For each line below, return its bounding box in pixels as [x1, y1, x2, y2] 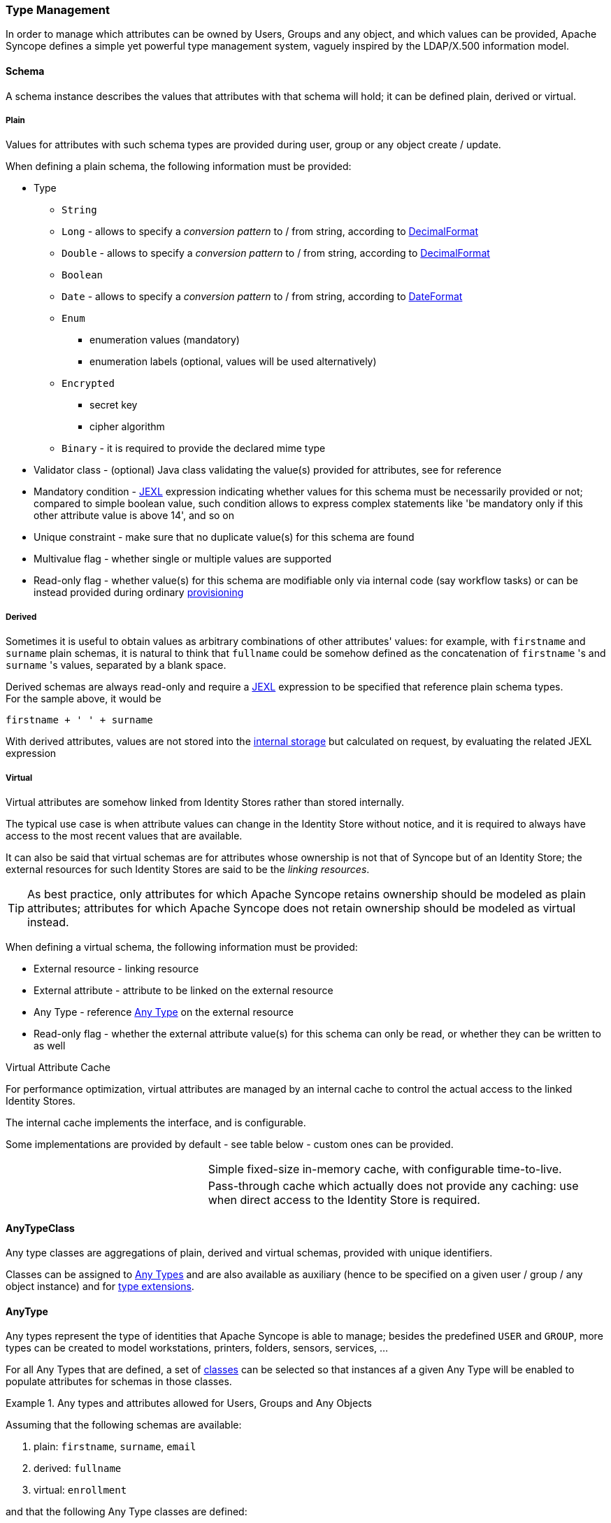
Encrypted [62, 378, 115, 390]
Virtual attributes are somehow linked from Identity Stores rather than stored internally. [6, 795, 405, 808]
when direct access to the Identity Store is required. [208, 1192, 480, 1207]
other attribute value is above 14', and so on [34, 509, 235, 522]
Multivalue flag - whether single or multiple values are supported [34, 553, 331, 565]
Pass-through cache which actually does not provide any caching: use [208, 1178, 579, 1193]
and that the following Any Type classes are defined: [6, 1506, 247, 1518]
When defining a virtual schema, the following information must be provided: [6, 940, 358, 953]
